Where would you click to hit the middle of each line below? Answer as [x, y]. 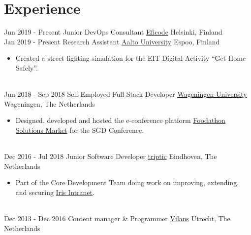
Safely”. [27, 67]
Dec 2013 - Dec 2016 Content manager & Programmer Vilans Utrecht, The [117, 218]
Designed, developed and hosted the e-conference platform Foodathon [120, 120]
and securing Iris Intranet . [55, 192]
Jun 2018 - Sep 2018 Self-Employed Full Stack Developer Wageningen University [125, 94]
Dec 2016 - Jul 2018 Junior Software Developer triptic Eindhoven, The [110, 156]
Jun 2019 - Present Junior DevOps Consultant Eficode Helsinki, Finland [113, 32]
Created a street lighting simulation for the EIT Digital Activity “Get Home [131, 58]
